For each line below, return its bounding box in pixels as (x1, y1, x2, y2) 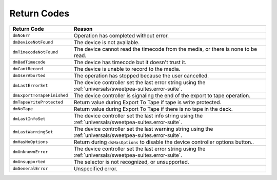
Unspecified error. (73, 165, 118, 172)
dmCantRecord (12, 66, 43, 72)
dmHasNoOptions (12, 139, 48, 145)
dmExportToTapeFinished (12, 93, 68, 98)
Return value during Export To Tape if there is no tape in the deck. (73, 105, 233, 112)
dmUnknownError (12, 149, 48, 155)
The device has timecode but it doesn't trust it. (73, 58, 187, 66)
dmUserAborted (12, 73, 46, 78)
